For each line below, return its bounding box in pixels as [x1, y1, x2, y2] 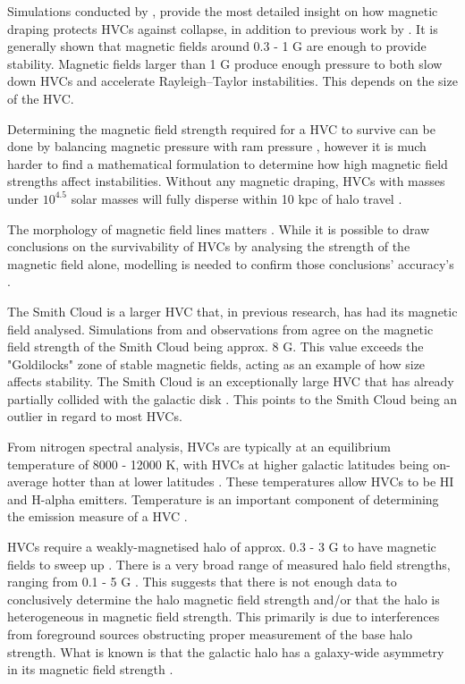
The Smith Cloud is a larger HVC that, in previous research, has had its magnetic [7, 301, 458, 320]
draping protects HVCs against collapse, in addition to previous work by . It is [7, 19, 438, 38]
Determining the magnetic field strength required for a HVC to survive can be [7, 119, 435, 138]
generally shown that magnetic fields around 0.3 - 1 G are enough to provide [7, 37, 427, 55]
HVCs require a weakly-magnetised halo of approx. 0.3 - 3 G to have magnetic [7, 537, 436, 556]
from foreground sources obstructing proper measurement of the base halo [7, 625, 412, 643]
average [7, 472, 48, 491]
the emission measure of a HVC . [7, 507, 188, 526]
